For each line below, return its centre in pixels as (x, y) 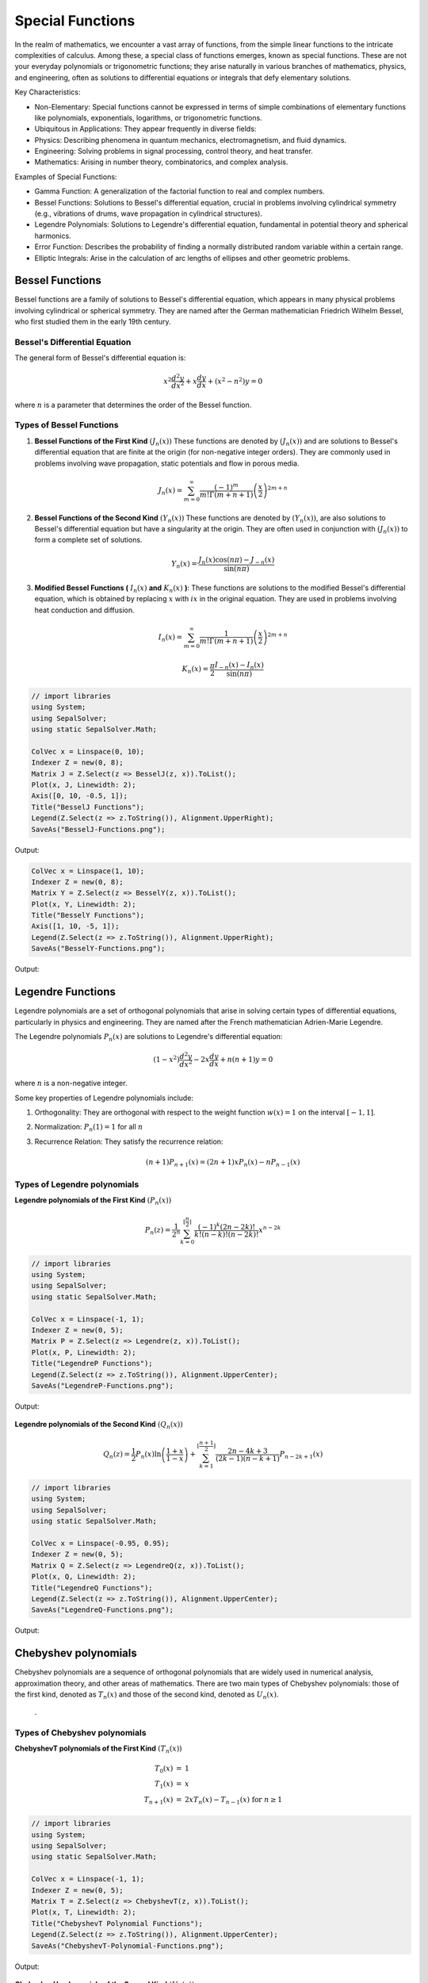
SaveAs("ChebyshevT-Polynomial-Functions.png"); (128, 1946)
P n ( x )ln (149, 1456)
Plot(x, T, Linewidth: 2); (84, 1912)
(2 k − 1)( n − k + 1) (248, 1459)
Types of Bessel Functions (67, 425)
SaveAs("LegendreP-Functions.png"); (103, 1385)
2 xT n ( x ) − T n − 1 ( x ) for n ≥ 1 (233, 1801)
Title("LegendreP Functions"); (92, 1364)
